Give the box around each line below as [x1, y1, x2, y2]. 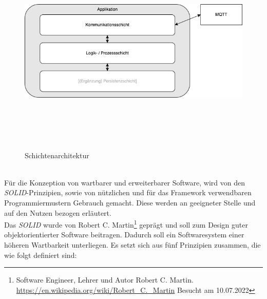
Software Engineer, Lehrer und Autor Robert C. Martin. [16, 274, 194, 285]
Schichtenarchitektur [25, 149, 89, 160]
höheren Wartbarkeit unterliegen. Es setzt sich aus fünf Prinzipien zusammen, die [4, 239, 261, 250]
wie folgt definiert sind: [4, 249, 77, 260]
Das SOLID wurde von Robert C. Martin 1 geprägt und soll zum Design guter [4, 218, 248, 230]
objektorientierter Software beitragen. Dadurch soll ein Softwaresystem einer [4, 229, 244, 240]
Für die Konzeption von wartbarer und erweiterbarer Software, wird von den [4, 177, 245, 188]
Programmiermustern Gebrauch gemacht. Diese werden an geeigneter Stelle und [4, 197, 256, 208]
